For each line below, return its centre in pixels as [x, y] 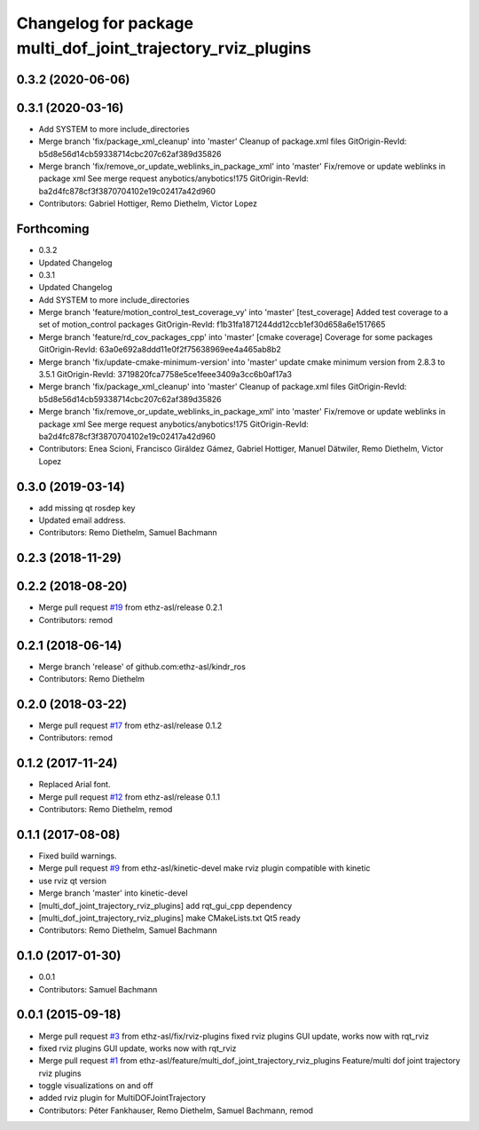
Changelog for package [105, 23]
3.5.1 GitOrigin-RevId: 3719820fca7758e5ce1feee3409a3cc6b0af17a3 [165, 375]
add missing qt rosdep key [87, 508]
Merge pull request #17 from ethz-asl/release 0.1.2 [130, 725]
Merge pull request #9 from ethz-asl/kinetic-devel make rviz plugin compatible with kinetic [204, 868]
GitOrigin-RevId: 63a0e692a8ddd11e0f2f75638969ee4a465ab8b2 [160, 350]
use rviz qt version [72, 881]
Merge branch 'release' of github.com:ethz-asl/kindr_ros [142, 667]
